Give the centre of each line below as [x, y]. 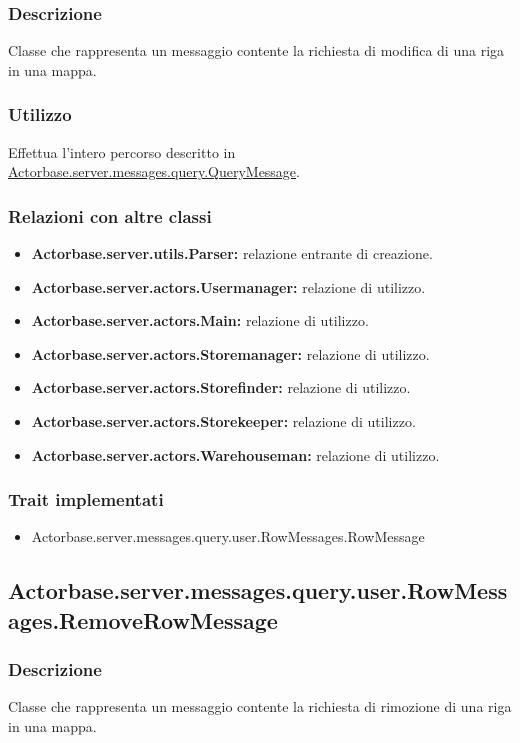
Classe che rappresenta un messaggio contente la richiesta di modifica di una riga [256, 50]
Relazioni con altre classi [110, 215]
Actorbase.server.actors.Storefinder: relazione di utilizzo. [221, 387]
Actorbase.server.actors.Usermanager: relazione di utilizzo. [228, 286]
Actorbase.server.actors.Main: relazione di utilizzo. [200, 320]
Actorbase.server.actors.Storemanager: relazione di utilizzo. [230, 353]
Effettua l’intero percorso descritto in [122, 151]
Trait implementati [86, 499]
